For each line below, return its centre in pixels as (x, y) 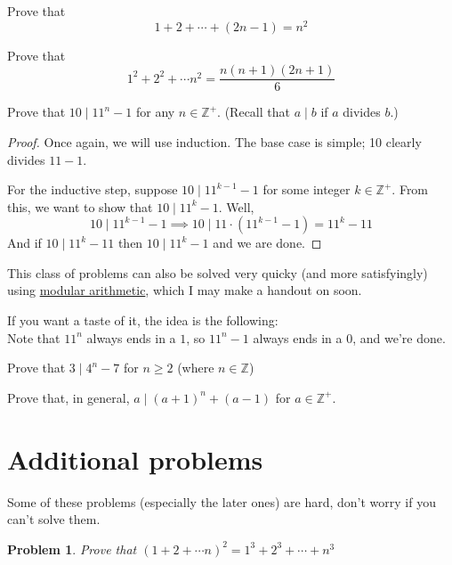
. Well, (236, 206)
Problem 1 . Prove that (72, 549)
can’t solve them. (54, 519)
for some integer (307, 189)
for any (155, 112)
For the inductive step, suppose (93, 189)
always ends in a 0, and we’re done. (349, 337)
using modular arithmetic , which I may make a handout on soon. (185, 290)
